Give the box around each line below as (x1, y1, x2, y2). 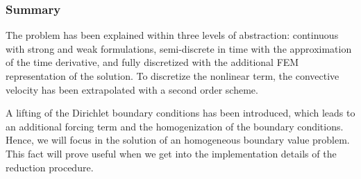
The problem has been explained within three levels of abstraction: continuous (6, 28, 339, 42)
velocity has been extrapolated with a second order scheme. (6, 82, 258, 96)
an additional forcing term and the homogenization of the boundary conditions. (6, 119, 344, 133)
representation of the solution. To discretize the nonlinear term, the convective (6, 69, 339, 83)
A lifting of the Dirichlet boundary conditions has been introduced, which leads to (6, 105, 355, 120)
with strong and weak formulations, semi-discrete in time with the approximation (6, 41, 352, 56)
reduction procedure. (6, 160, 94, 174)
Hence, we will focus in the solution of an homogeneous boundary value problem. (6, 133, 350, 147)
